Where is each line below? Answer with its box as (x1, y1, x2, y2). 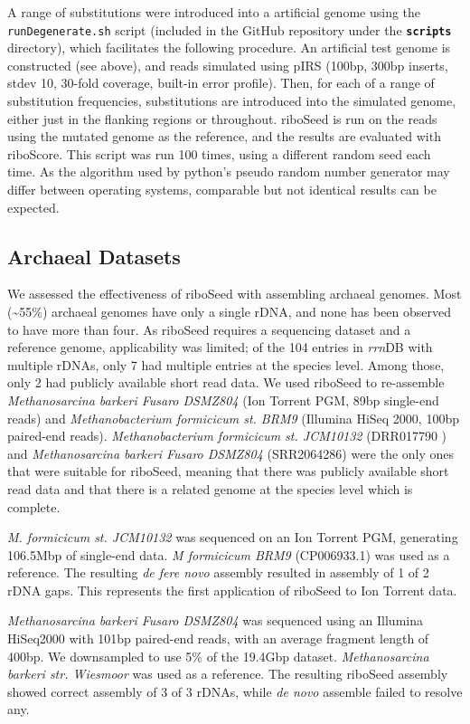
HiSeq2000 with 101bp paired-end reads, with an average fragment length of (7, 629, 429, 648)
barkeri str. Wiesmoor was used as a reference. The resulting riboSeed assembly (7, 664, 448, 683)
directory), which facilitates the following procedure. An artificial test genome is (7, 38, 451, 57)
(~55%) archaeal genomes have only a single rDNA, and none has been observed (7, 301, 451, 320)
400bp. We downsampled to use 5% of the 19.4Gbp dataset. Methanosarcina (7, 646, 429, 665)
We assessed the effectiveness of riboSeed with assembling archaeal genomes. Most (7, 284, 462, 303)
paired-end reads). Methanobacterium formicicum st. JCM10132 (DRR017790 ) (7, 426, 447, 445)
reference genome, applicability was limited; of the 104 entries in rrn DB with (7, 338, 433, 357)
